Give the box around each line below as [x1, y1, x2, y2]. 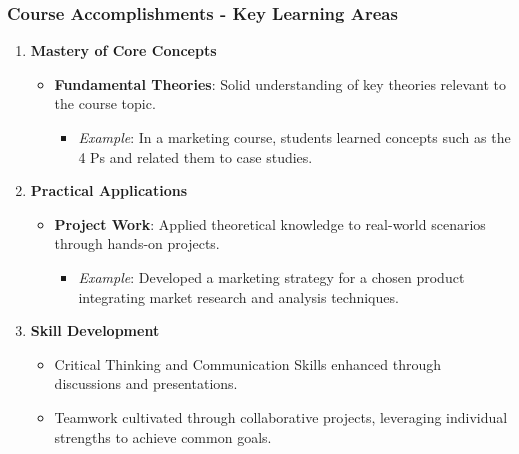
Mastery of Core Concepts [30, 40, 217, 61]
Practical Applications [30, 180, 187, 201]
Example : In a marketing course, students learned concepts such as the [78, 127, 511, 147]
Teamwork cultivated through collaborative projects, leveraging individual [54, 406, 508, 427]
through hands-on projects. [54, 233, 220, 254]
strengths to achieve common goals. [54, 426, 272, 447]
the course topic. [54, 93, 156, 114]
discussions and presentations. [54, 373, 238, 394]
